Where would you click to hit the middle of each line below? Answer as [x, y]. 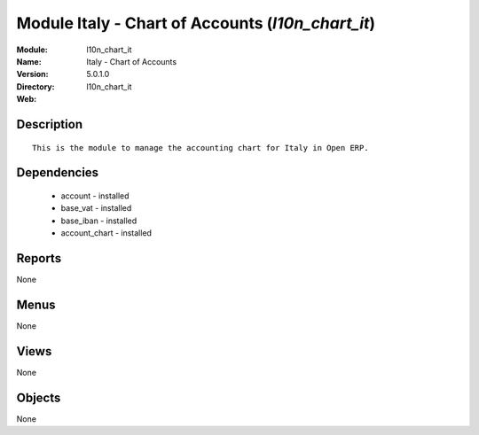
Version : [32, 74]
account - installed [95, 196]
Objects [39, 397]
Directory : [35, 86]
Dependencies [58, 173]
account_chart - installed [106, 233]
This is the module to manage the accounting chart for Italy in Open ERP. [200, 148]
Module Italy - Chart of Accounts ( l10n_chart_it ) [196, 23]
